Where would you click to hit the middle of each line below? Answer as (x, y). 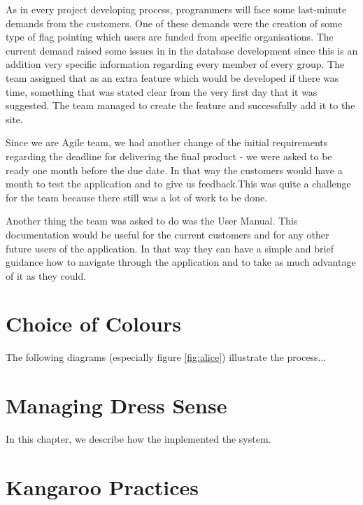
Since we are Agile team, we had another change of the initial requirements (167, 142)
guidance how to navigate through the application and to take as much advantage (181, 262)
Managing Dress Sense (116, 405)
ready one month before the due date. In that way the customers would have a (174, 170)
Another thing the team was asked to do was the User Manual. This (152, 221)
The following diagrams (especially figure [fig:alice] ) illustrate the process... (166, 357)
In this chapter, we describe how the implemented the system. (138, 439)
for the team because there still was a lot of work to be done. (137, 197)
